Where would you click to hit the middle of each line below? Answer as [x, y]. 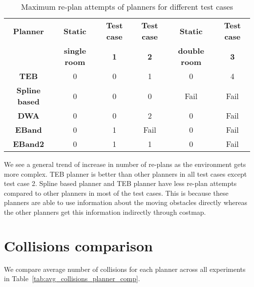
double [191, 51]
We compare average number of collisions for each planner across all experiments [125, 269]
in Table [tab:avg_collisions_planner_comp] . [72, 278]
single [75, 51]
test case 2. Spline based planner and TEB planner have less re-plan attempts [120, 183]
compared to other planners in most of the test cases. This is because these [116, 193]
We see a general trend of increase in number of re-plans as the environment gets [125, 164]
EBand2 [29, 144]
